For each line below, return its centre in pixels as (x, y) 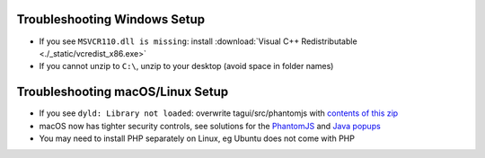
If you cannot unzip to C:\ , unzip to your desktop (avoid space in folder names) (186, 66)
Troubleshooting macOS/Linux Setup (123, 92)
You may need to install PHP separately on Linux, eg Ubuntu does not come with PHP (197, 138)
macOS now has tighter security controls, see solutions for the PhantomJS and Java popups (210, 126)
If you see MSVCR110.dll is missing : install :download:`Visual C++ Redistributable (198, 41)
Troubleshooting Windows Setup (111, 19)
